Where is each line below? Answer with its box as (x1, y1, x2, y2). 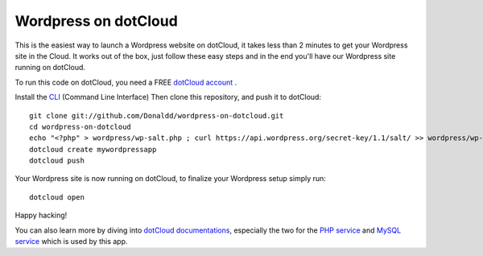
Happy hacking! (14, 210, 68, 221)
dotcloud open (29, 192, 85, 201)
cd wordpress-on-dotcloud (29, 122, 132, 131)
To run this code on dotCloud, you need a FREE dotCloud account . (14, 77, 237, 87)
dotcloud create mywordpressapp (29, 145, 157, 154)
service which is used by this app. (14, 237, 128, 246)
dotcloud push (29, 156, 85, 165)
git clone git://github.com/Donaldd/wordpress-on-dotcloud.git (29, 111, 284, 120)
